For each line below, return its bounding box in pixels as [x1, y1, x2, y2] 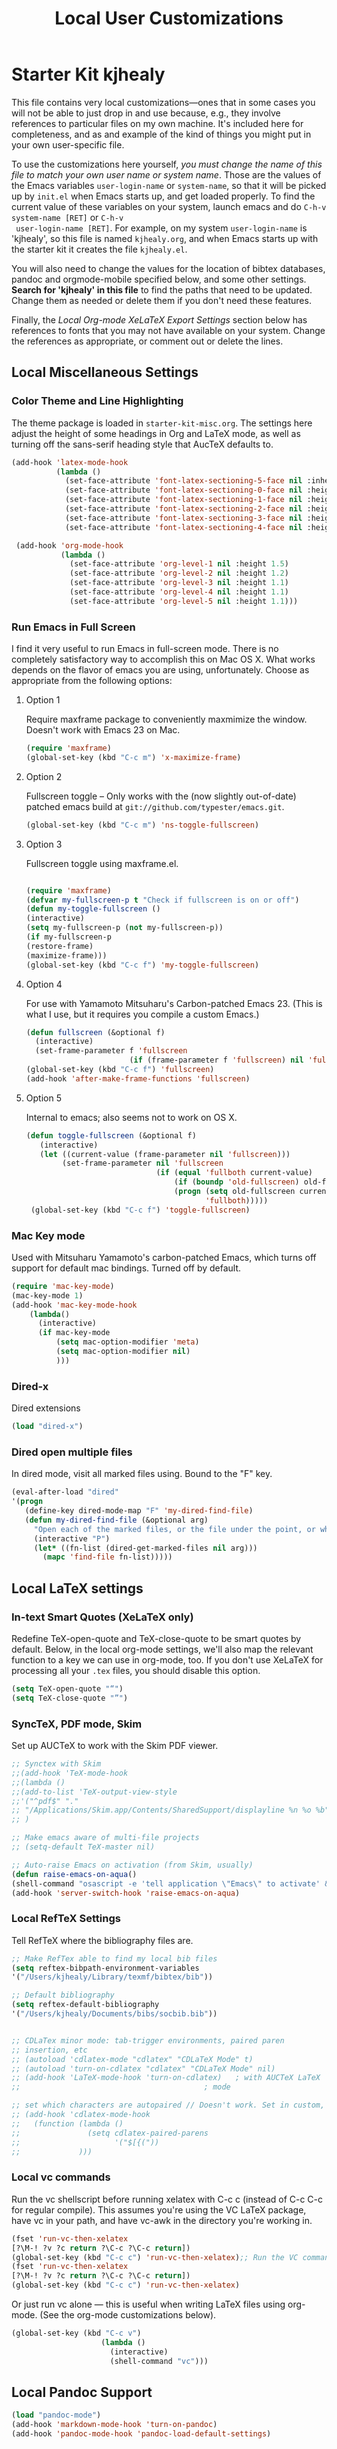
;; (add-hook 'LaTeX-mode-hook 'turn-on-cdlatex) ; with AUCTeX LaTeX [11, 2073, 321, 2083]
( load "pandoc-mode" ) [11, 2410, 102, 2421]
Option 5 [25, 1092, 62, 1104]
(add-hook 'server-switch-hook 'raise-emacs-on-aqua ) [11, 1888, 241, 1898]
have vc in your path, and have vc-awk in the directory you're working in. [11, 2214, 313, 2226]
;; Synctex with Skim [11, 1759, 102, 1769]
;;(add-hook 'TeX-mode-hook [11, 1768, 129, 1778]
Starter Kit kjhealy [11, 63, 166, 86]
